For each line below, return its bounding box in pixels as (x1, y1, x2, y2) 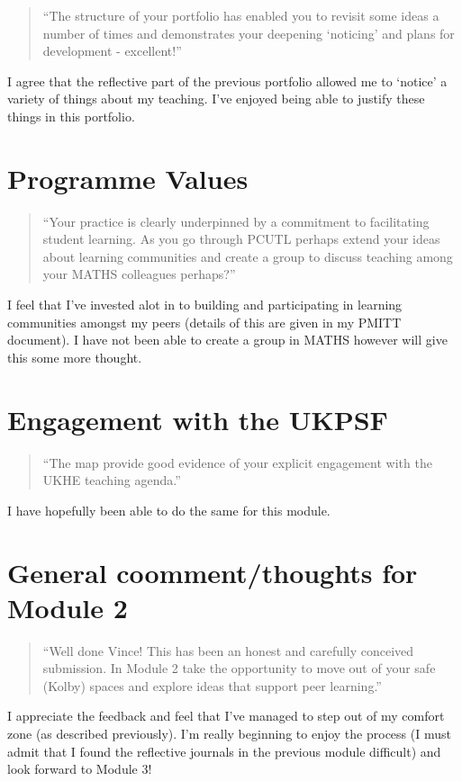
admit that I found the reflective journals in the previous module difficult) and (7, 741, 441, 760)
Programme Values (7, 159, 249, 196)
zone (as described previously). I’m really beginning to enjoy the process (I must (7, 724, 451, 743)
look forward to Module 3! (7, 759, 152, 778)
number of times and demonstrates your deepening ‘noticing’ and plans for (42, 23, 455, 42)
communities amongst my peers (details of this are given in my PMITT (7, 312, 402, 331)
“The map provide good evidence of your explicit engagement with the (42, 453, 432, 471)
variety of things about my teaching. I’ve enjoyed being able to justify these (7, 89, 425, 108)
